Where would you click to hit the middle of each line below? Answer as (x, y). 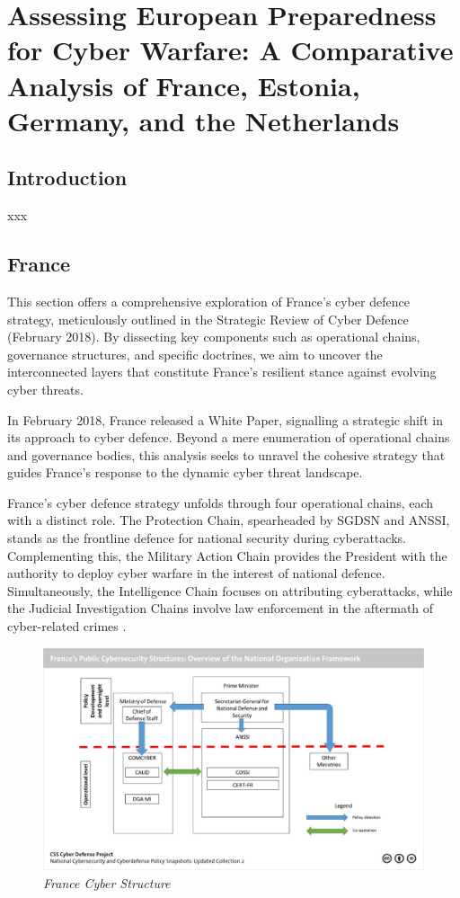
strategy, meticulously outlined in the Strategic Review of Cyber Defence (208, 319)
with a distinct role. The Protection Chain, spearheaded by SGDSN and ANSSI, (229, 520)
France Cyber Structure (107, 882)
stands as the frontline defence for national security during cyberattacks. (207, 538)
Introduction (67, 178)
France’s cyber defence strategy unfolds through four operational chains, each (221, 502)
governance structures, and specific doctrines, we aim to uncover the (195, 354)
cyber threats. (45, 389)
